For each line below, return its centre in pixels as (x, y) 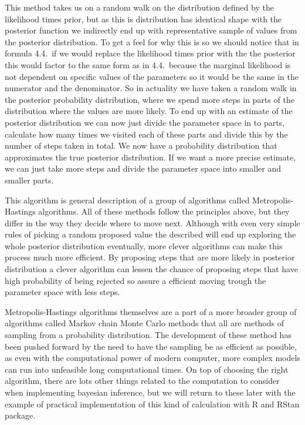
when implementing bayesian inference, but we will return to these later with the (150, 392)
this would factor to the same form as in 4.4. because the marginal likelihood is (148, 64)
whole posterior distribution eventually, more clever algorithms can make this (144, 245)
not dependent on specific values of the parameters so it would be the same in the (152, 76)
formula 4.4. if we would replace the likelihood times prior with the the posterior (150, 53)
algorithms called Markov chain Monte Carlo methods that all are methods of (144, 323)
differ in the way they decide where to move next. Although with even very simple (152, 222)
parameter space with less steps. (62, 292)
